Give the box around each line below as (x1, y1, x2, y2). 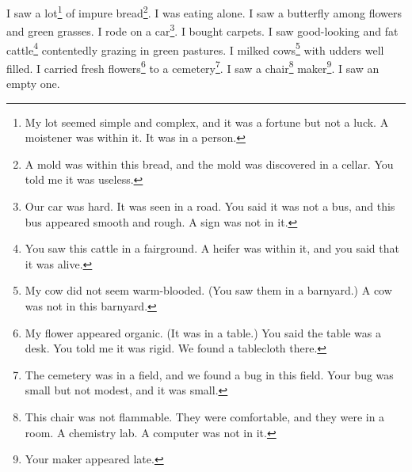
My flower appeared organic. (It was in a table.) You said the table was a (25, 324, 381, 341)
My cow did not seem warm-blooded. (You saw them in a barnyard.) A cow (25, 282, 392, 299)
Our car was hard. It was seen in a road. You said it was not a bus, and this (25, 197, 395, 214)
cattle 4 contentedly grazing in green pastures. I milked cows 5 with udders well (6, 39, 384, 58)
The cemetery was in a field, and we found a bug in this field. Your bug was (25, 366, 394, 383)
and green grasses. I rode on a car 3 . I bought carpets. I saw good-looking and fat (6, 21, 399, 39)
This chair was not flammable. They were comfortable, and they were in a (25, 408, 385, 424)
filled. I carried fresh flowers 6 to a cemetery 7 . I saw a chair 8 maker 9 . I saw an (6, 57, 380, 76)
